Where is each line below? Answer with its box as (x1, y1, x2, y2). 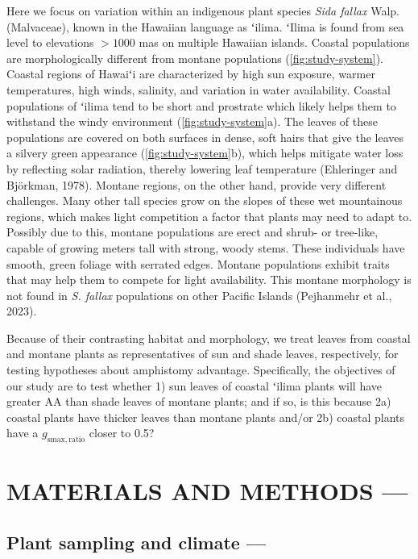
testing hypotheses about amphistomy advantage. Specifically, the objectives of (6, 361, 395, 378)
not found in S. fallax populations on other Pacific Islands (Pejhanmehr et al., (6, 286, 392, 303)
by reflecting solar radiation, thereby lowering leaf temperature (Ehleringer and (6, 160, 398, 177)
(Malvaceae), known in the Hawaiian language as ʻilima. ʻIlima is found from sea (6, 18, 404, 35)
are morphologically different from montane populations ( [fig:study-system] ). (6, 49, 383, 66)
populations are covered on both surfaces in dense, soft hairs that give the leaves (6, 128, 404, 145)
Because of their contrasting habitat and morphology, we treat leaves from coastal (6, 329, 411, 346)
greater (6, 393, 41, 410)
